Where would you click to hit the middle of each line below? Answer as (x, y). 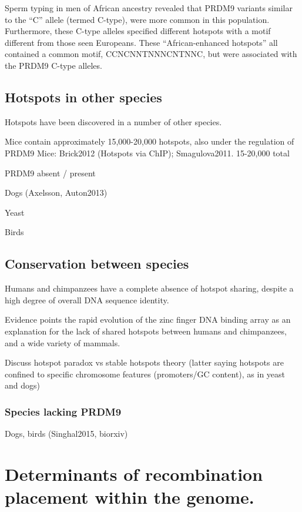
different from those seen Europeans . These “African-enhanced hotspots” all (141, 42)
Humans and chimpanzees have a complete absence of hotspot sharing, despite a (149, 288)
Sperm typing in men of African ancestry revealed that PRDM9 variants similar (149, 8)
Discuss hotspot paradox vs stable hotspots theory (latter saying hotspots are (144, 362)
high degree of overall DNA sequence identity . (87, 299)
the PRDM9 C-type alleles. (53, 65)
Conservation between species (97, 264)
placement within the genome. (130, 497)
